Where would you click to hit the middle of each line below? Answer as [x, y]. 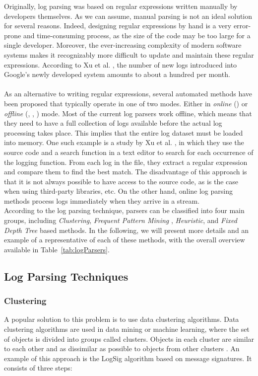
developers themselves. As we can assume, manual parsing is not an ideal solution [128, 16]
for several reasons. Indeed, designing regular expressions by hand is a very [118, 26]
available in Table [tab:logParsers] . [57, 249]
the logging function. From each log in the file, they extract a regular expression [126, 162]
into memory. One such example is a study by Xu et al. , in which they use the [124, 142]
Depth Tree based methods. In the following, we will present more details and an [127, 230]
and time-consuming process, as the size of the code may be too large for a [137, 35]
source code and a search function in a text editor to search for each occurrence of [129, 152]
